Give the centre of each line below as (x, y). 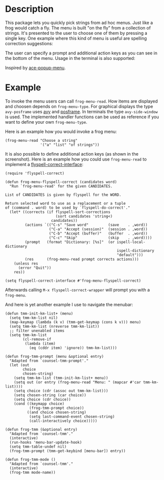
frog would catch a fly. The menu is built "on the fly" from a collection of (78, 27)
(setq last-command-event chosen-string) (72, 416)
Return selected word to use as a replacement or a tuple (65, 203)
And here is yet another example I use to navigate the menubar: (69, 304)
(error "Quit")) (35, 268)
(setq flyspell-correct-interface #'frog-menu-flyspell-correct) (73, 281)
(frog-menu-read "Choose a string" (41, 140)
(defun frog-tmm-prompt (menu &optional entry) (55, 356)
